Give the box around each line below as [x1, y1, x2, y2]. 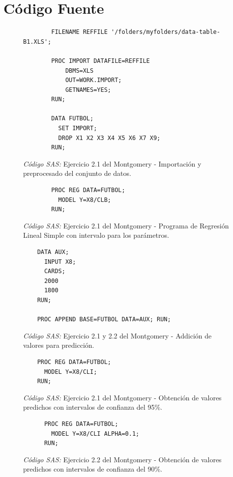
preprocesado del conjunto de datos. [23, 168, 131, 178]
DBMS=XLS [65, 67, 94, 74]
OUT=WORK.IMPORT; [65, 77, 122, 84]
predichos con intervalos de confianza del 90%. [23, 464, 162, 474]
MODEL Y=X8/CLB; [58, 196, 111, 203]
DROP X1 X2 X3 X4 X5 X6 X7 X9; [58, 134, 161, 141]
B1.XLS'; [23, 38, 52, 45]
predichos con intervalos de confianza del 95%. [23, 402, 162, 412]
